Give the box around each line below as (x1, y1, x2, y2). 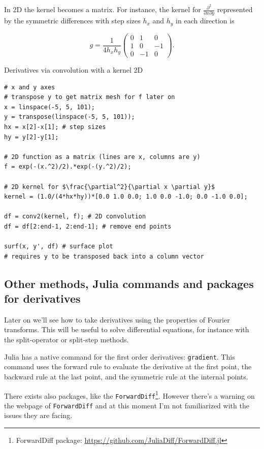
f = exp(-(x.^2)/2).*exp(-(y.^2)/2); (4, 163, 131, 171)
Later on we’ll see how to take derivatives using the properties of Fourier (4, 314, 230, 325)
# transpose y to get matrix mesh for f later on (4, 93, 175, 101)
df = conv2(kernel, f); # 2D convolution (4, 213, 146, 220)
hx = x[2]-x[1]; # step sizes (4, 123, 106, 131)
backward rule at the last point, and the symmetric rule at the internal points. (4, 371, 248, 381)
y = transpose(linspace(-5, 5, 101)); (4, 113, 135, 121)
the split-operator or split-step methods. (4, 334, 129, 345)
